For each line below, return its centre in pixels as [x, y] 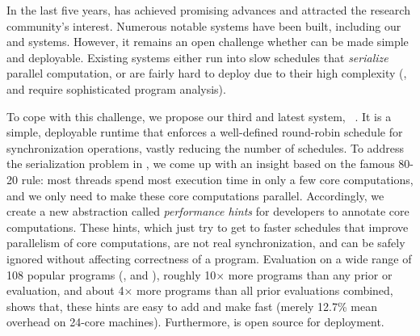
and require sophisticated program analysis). [116, 88]
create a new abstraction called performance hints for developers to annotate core [208, 211]
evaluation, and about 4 [65, 290]
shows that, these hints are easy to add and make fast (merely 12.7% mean [192, 306]
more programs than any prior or [310, 274]
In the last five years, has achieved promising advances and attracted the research [208, 10]
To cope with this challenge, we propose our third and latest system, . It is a [199, 116]
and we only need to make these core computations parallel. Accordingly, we [195, 195]
